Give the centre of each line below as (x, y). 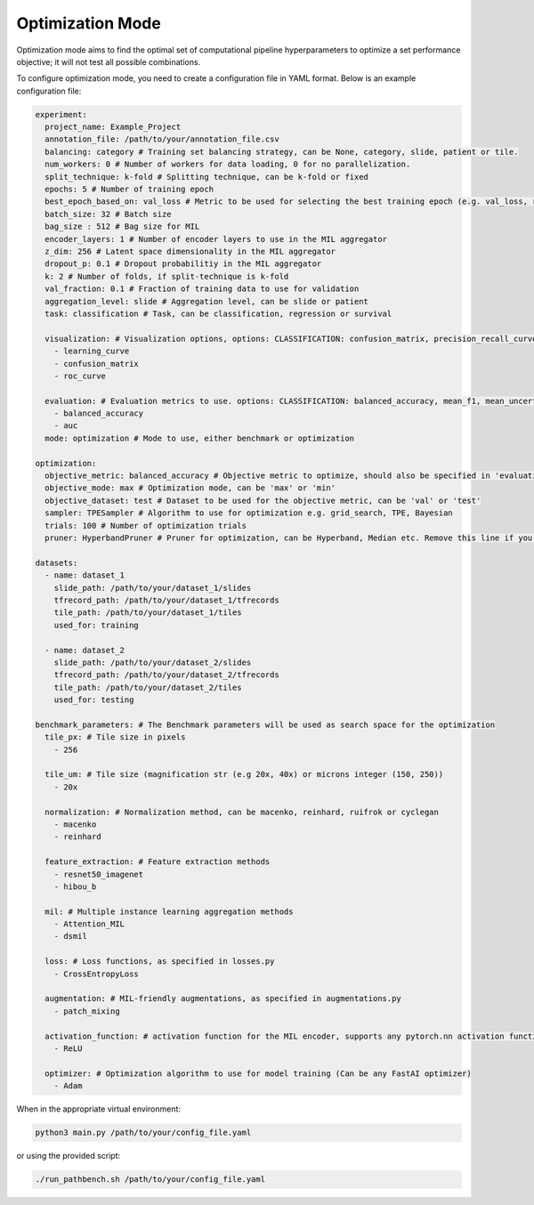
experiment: (61, 114)
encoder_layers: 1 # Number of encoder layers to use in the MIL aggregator (216, 239)
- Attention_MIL (89, 924)
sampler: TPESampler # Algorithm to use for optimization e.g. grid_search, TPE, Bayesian (249, 513)
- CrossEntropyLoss (97, 974)
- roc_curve (80, 376)
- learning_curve (92, 351)
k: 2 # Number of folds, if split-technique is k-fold (167, 276)
